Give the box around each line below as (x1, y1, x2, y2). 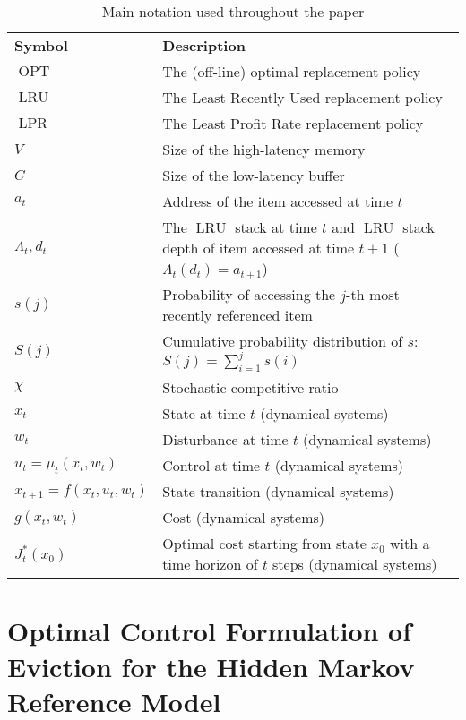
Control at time (162, 455, 261, 476)
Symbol (14, 35, 68, 56)
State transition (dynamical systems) (162, 481, 394, 502)
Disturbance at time (162, 429, 289, 450)
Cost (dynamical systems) (162, 507, 325, 528)
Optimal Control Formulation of (7, 613, 412, 649)
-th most (346, 284, 400, 304)
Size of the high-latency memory (162, 139, 366, 159)
